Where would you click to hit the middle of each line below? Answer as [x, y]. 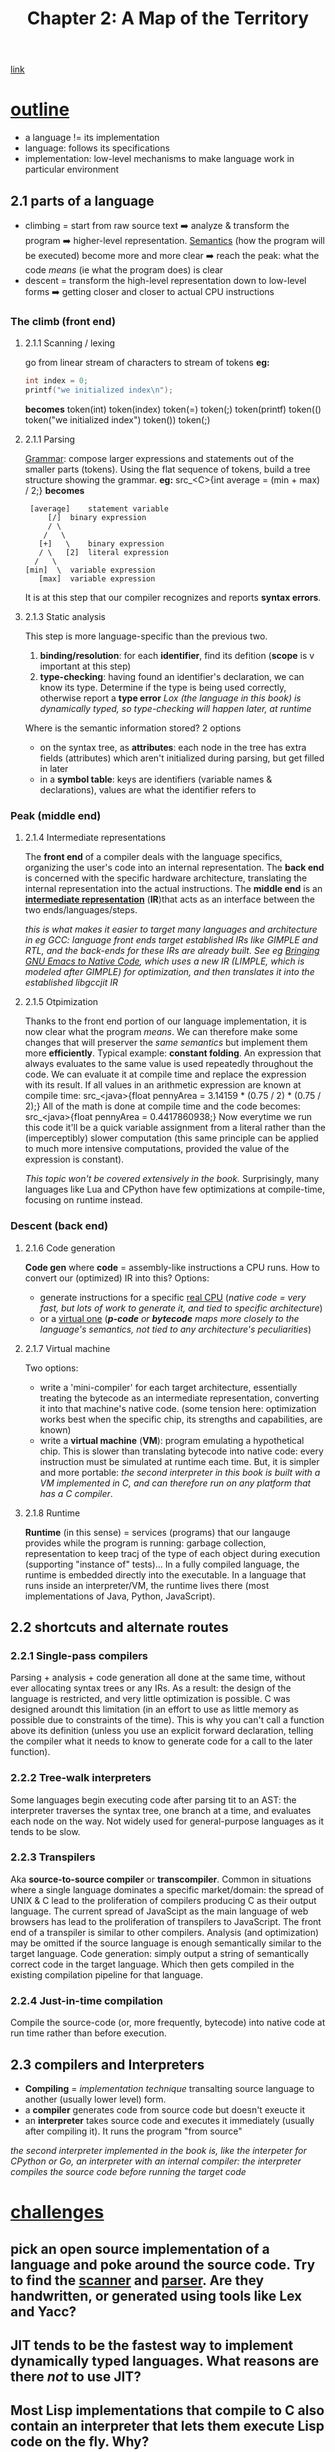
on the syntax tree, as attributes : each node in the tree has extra [173, 747]
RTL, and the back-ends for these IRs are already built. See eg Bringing [172, 951]
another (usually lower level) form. [95, 2099]
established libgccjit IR [71, 983]
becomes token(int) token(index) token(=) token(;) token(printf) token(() [173, 409]
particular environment [72, 169]
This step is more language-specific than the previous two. [146, 636]
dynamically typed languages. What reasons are [165, 2360]
